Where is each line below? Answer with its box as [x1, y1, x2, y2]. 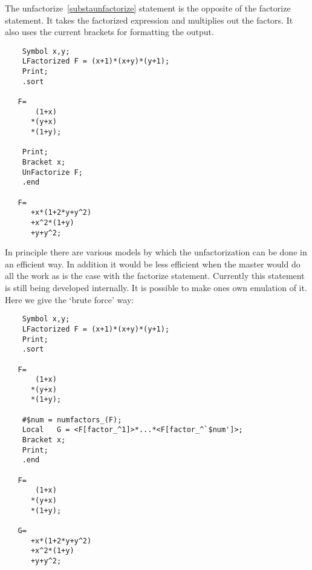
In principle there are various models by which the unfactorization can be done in [5, 246, 307, 258]
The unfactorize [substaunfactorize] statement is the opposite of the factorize [5, 2, 291, 14]
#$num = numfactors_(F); [22, 415, 122, 424]
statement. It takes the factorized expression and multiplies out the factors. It [5, 13, 293, 26]
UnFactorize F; [22, 168, 83, 177]
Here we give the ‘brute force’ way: [5, 293, 134, 306]
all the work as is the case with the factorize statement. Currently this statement [5, 269, 305, 282]
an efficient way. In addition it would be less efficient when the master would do [5, 257, 301, 270]
